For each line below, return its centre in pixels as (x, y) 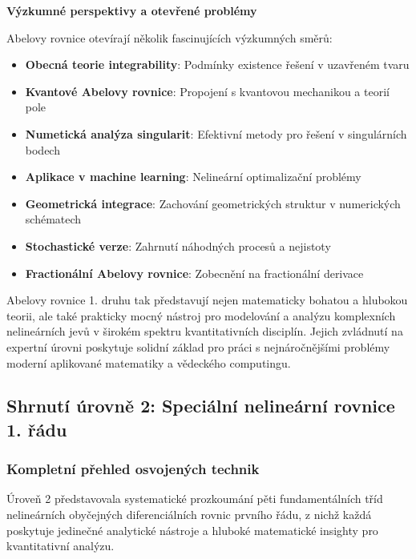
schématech (53, 219)
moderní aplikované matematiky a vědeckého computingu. (149, 362)
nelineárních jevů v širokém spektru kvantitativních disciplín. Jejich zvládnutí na (205, 331)
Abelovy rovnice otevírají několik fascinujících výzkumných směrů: (170, 37)
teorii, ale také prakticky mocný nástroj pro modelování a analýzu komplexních (201, 315)
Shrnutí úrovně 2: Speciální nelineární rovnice (201, 406)
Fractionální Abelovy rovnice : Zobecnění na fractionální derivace (194, 273)
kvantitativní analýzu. (61, 546)
